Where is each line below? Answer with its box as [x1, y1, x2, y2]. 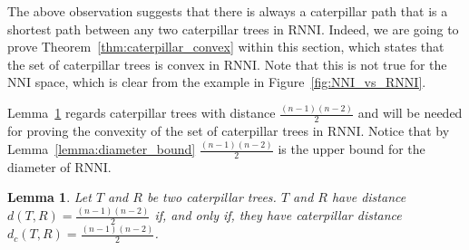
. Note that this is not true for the [257, 54, 447, 73]
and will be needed [357, 103, 463, 122]
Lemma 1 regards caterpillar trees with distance [7, 103, 276, 122]
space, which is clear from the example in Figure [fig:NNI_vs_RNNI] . [34, 72, 426, 91]
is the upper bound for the [278, 139, 425, 159]
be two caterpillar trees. [146, 187, 277, 207]
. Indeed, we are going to [320, 19, 459, 38]
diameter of [7, 157, 71, 176]
